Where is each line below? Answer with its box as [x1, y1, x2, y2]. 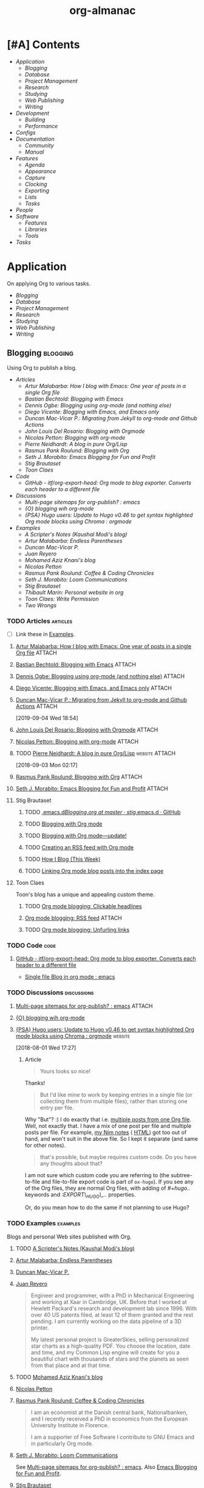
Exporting [24, 186, 49, 194]
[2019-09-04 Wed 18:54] [15, 715, 78, 722]
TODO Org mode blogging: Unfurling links [24, 926, 130, 934]
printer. [30, 1324, 49, 1331]
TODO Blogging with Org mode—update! [24, 832, 127, 840]
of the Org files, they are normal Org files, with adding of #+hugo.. [24, 1184, 191, 1192]
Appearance [24, 168, 56, 175]
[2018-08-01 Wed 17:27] [15, 1044, 76, 1051]
